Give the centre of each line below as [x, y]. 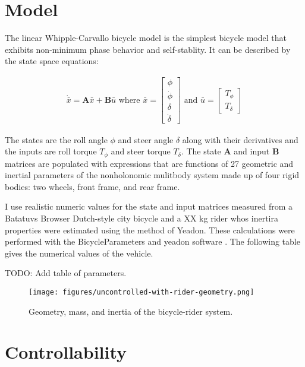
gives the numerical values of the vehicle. [79, 253]
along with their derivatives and [240, 139]
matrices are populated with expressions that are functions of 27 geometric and [149, 163]
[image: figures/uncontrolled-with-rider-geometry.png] [142, 292]
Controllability [66, 352]
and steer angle [146, 139]
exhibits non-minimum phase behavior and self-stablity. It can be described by [148, 49]
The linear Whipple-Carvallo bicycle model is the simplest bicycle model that [146, 38]
